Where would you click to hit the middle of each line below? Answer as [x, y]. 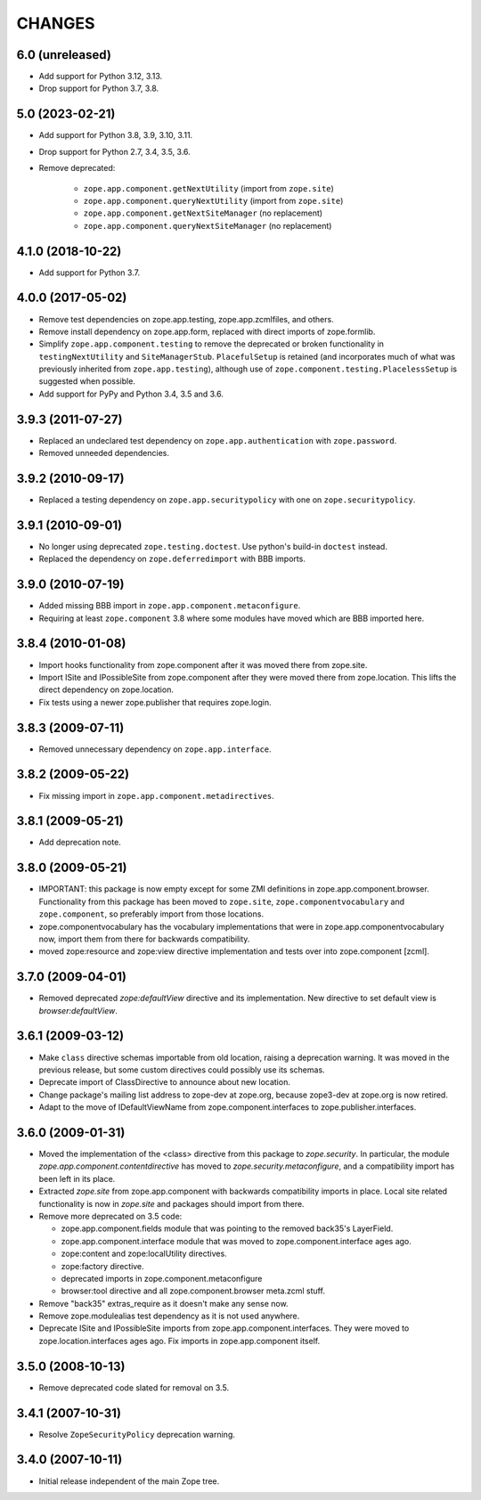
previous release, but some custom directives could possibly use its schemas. [182, 1070]
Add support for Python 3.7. [90, 273]
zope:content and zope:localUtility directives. [144, 1254]
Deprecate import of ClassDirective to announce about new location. [165, 1082]
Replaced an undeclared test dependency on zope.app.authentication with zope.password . [218, 440]
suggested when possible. [87, 381]
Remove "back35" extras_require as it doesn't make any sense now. [163, 1303]
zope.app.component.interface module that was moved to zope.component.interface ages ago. [236, 1241]
